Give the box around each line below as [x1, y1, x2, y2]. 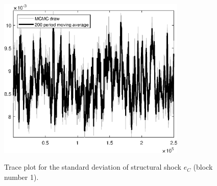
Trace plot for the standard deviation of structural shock [4, 162, 181, 172]
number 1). [4, 172, 39, 182]
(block [193, 162, 213, 172]
